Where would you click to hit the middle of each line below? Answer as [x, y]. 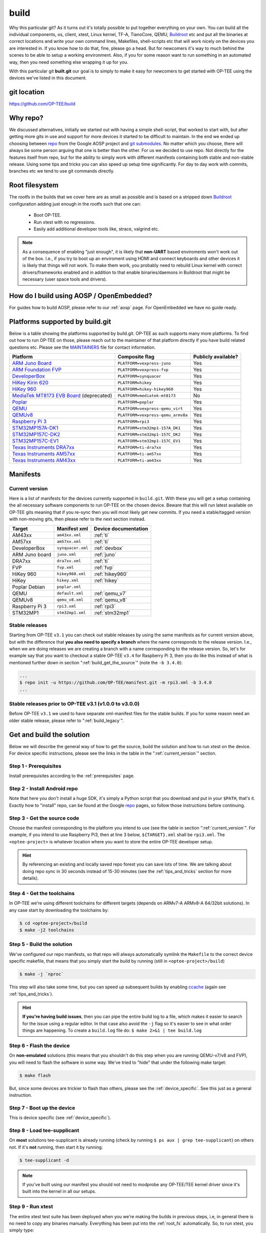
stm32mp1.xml [71, 613]
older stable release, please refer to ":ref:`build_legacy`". [66, 721]
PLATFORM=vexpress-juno [144, 363]
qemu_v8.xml [70, 600]
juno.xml [66, 555]
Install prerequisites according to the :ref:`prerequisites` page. [72, 776]
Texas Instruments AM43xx [44, 460]
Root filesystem [34, 185]
